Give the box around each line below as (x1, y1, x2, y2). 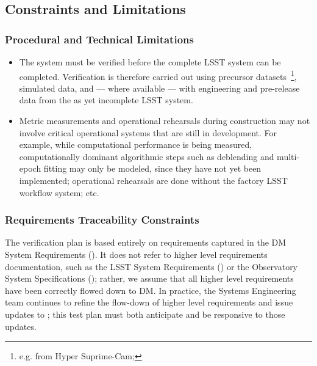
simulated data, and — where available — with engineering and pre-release (19, 81, 300, 94)
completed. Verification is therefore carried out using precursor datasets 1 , (19, 68, 297, 82)
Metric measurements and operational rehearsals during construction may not (19, 114, 310, 127)
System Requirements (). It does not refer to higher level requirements (5, 248, 268, 260)
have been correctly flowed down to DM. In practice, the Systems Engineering (5, 284, 296, 296)
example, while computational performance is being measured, (19, 138, 252, 151)
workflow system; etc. (19, 186, 99, 199)
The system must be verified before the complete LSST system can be (19, 56, 281, 68)
